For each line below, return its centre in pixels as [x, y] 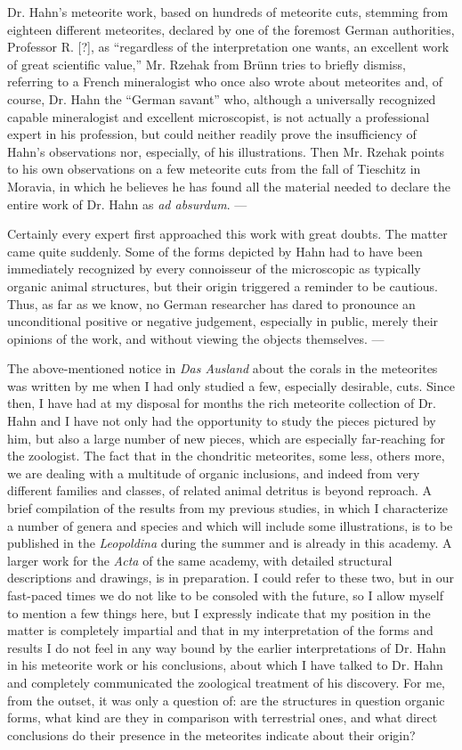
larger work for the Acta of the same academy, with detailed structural [200, 560]
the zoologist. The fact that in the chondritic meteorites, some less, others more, [226, 456]
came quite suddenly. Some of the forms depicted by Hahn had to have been [215, 251]
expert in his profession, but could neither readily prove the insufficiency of [212, 134]
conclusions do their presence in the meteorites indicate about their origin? [211, 734]
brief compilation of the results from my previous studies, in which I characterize [227, 508]
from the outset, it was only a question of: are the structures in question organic [226, 700]
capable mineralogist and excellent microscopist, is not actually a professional [219, 116]
